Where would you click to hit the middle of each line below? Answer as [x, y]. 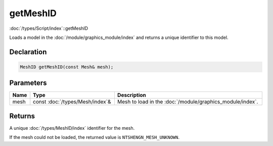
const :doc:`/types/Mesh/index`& [72, 102]
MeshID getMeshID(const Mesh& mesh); [67, 67]
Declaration [28, 52]
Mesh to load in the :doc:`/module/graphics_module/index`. [188, 102]
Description [132, 95]
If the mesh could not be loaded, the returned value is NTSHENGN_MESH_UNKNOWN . [95, 137]
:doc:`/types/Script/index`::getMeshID [49, 28]
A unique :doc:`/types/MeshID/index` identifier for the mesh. [72, 128]
